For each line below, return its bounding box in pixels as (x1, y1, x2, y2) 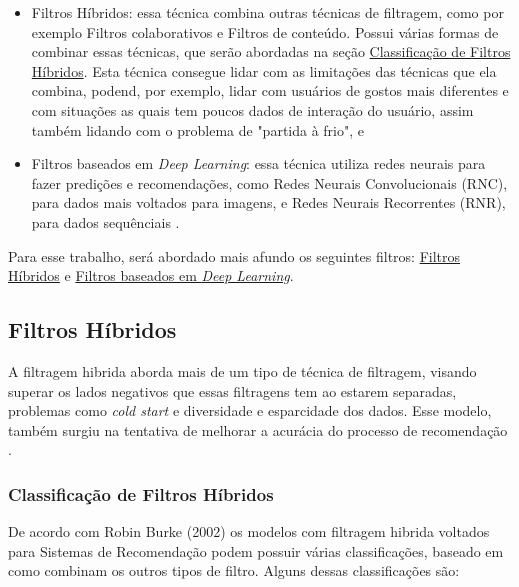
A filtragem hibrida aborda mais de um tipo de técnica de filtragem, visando (8, 360, 477, 381)
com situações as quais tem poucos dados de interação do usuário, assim (31, 99, 474, 120)
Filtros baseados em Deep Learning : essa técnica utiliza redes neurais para (31, 153, 486, 174)
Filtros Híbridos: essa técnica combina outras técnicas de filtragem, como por (31, 2, 504, 22)
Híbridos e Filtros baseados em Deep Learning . (8, 265, 294, 286)
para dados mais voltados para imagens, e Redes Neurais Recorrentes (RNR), (31, 192, 506, 213)
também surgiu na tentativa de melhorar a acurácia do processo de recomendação (8, 419, 508, 440)
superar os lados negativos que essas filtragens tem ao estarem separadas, (8, 380, 457, 401)
